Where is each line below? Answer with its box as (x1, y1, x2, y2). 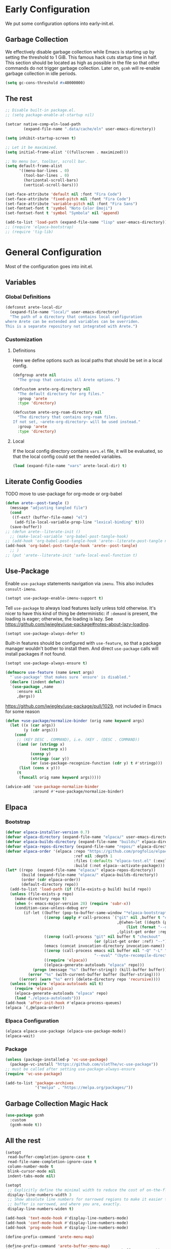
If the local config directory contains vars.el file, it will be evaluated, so (12, 448, 163, 454)
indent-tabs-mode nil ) (7, 1173, 56, 1179)
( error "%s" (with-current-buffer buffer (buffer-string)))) (27, 972, 160, 977)
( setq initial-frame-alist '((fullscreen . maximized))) (5, 149, 129, 155)
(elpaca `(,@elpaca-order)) (5, 1005, 65, 1010)
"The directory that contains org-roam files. (17, 415, 118, 420)
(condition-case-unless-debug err (14, 906, 88, 911)
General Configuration (5, 247, 102, 258)
